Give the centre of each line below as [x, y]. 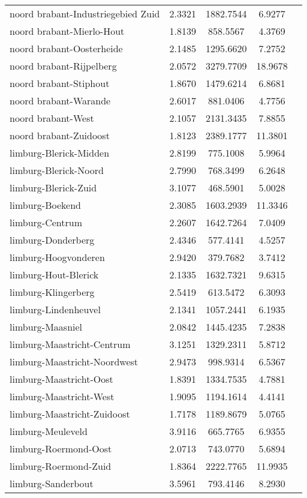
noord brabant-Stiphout [60, 83]
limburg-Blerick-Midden [60, 153]
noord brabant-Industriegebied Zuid [85, 13]
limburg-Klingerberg [52, 292]
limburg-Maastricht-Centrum [70, 344]
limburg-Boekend [45, 205]
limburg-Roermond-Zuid [61, 466]
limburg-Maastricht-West [62, 396]
